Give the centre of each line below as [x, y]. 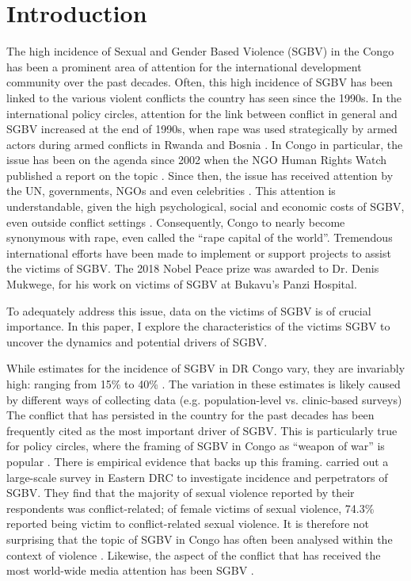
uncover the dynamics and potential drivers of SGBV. [137, 341]
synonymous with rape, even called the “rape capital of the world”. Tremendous [200, 237]
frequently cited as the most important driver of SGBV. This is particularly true [202, 430]
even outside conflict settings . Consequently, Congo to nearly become [176, 222]
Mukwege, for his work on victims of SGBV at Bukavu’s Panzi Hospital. [182, 284]
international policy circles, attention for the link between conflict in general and [202, 113]
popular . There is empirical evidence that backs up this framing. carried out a [198, 461]
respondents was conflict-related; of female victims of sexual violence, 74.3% [190, 508]
